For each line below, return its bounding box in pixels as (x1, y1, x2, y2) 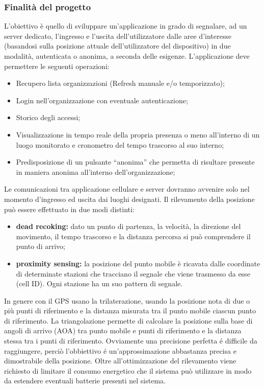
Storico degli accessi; (16, 112, 81, 123)
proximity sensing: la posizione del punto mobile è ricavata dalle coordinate (16, 258, 260, 268)
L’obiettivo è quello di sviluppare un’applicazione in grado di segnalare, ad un (4, 20, 247, 31)
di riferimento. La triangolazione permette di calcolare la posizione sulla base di (4, 315, 253, 326)
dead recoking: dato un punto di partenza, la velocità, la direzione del (16, 221, 241, 232)
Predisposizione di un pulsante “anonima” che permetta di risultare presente (16, 156, 255, 167)
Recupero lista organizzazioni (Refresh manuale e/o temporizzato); (16, 78, 225, 88)
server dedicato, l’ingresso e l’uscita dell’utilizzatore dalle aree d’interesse (4, 30, 231, 41)
